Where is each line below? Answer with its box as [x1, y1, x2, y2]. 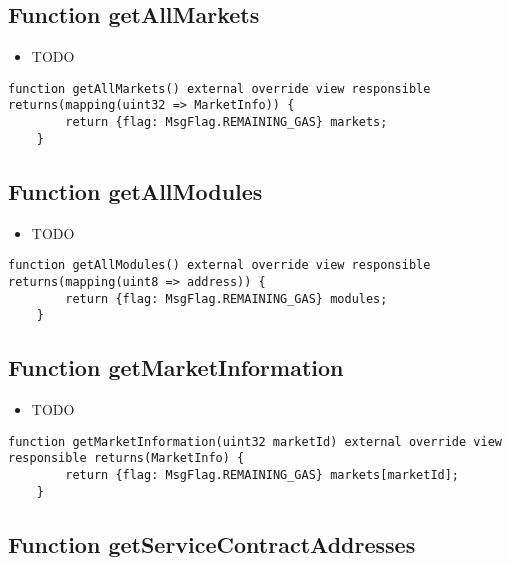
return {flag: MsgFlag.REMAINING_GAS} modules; [65, 291, 388, 306]
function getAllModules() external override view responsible [8, 258, 431, 273]
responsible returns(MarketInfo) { [8, 451, 245, 466]
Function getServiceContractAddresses [8, 528, 416, 559]
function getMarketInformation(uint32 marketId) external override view [8, 434, 502, 449]
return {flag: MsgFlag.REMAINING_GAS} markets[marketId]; [65, 467, 460, 482]
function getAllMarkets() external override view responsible [8, 81, 431, 96]
